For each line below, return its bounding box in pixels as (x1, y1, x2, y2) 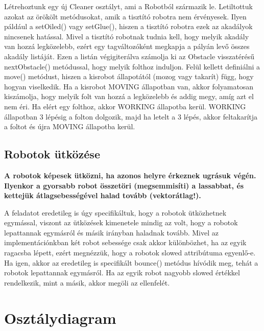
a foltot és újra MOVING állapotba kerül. (4, 121, 135, 132)
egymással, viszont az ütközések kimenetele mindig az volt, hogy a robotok (4, 217, 238, 228)
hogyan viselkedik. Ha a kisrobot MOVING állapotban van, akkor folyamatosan (4, 81, 254, 91)
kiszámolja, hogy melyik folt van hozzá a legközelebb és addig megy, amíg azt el (4, 91, 254, 102)
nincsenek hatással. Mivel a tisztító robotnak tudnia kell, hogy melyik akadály (4, 31, 249, 41)
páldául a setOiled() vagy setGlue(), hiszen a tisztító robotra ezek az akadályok (4, 21, 253, 32)
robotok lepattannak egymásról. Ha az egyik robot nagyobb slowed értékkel (4, 267, 240, 278)
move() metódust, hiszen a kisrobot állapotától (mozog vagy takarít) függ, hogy (4, 71, 254, 82)
